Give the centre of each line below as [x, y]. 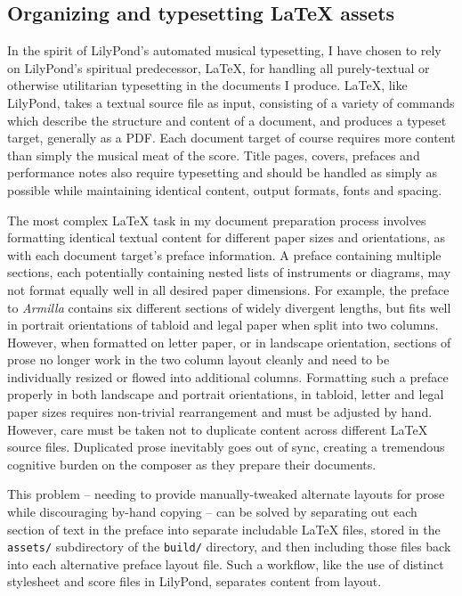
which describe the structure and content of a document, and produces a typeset [227, 120]
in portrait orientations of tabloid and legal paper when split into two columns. [223, 325]
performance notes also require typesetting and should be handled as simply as [222, 172]
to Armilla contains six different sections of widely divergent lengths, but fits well [229, 307]
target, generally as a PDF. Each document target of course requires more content [231, 138]
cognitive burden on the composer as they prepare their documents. [192, 464]
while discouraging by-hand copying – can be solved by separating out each [212, 512]
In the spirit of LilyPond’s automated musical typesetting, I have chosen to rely [224, 50]
